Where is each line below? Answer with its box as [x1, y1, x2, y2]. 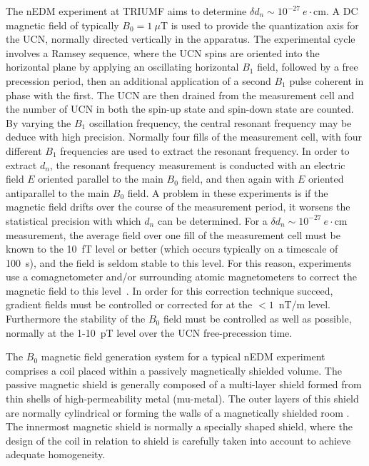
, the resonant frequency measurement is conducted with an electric [49, 157, 345, 172]
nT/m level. [278, 297, 330, 312]
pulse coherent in [289, 73, 364, 88]
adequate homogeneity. [6, 447, 106, 462]
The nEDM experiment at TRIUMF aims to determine [6, 4, 247, 18]
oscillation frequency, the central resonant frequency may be [89, 115, 352, 130]
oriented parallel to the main [38, 171, 163, 186]
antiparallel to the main [6, 185, 110, 200]
